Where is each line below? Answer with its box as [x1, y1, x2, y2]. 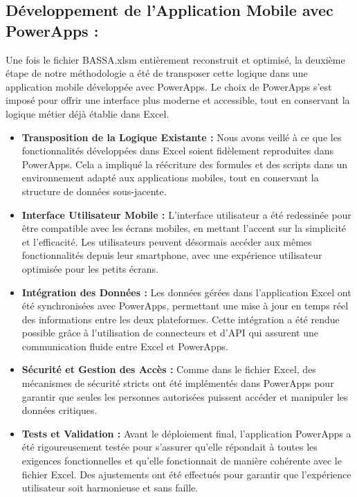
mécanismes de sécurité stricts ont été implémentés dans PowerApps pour [21, 376, 334, 390]
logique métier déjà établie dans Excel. [6, 106, 170, 120]
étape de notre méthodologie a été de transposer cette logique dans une [6, 66, 308, 80]
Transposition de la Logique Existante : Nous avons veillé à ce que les [21, 129, 342, 144]
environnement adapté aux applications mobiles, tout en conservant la [21, 170, 319, 185]
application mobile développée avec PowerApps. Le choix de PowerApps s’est [6, 79, 332, 93]
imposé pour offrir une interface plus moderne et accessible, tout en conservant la [6, 93, 350, 107]
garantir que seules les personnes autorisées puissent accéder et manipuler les [21, 389, 348, 404]
